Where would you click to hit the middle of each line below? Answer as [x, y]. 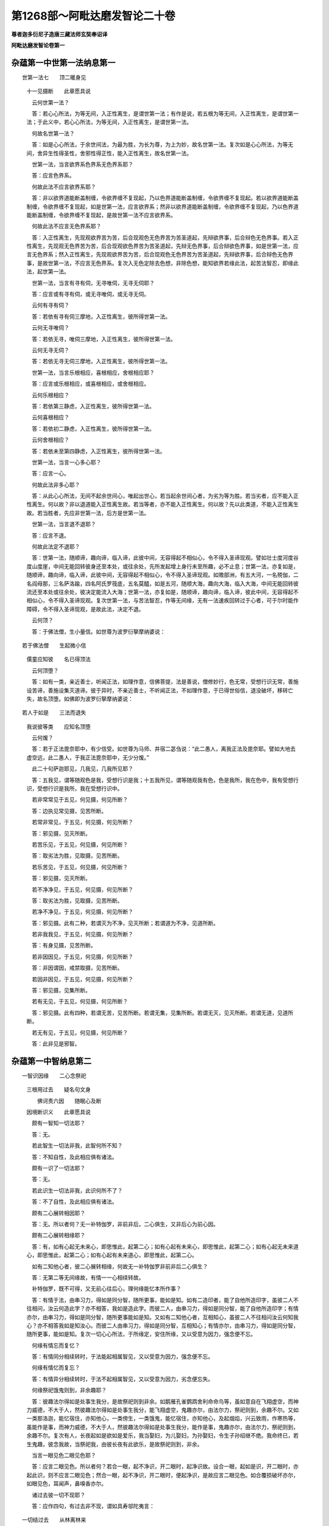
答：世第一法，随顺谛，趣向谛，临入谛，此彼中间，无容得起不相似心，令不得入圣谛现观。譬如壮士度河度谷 [165, 558]
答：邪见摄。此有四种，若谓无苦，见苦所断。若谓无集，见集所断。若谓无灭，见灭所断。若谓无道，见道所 [162, 1013]
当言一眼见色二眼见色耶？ [64, 1455]
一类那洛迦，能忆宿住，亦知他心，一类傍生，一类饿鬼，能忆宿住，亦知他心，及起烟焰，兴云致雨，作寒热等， [162, 1419]
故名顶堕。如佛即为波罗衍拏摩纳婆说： [85, 698]
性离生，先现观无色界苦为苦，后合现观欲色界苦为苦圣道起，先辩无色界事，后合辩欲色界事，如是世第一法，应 [162, 246]
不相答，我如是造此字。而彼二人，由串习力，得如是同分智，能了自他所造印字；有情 [194, 1309]
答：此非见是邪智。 [56, 1043]
